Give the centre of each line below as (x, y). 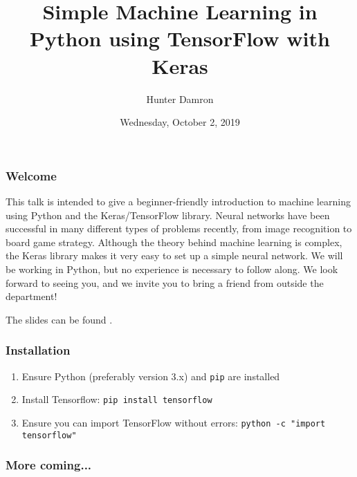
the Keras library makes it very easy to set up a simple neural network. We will (174, 255)
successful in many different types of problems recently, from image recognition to (179, 228)
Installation (38, 350)
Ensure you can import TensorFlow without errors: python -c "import (174, 422)
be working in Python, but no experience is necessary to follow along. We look (172, 269)
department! (31, 296)
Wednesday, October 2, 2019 (180, 122)
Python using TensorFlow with (180, 38)
